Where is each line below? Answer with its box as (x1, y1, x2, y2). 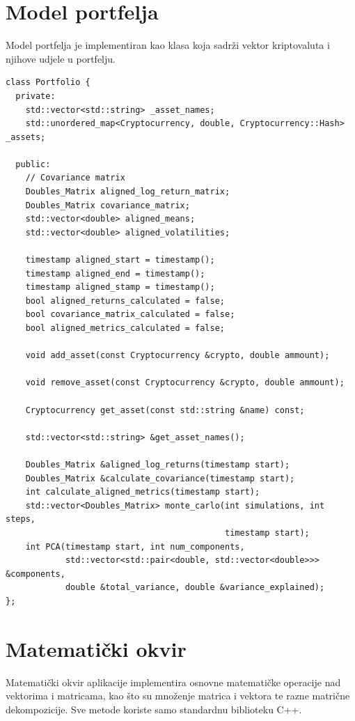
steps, (6, 514, 35, 525)
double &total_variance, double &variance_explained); (65, 582, 325, 593)
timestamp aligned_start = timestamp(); (25, 255, 215, 265)
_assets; (6, 132, 46, 142)
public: (15, 159, 51, 169)
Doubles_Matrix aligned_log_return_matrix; (25, 187, 230, 197)
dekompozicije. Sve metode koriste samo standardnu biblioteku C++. (6, 701, 302, 716)
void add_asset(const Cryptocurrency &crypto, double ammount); (25, 350, 330, 361)
